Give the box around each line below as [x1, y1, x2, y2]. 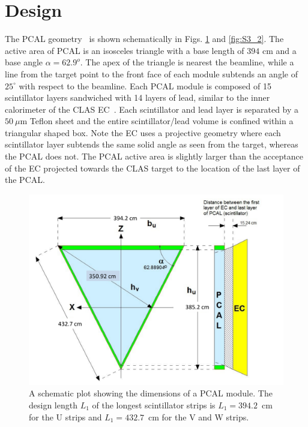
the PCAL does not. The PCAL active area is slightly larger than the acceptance [5, 150, 303, 163]
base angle [5, 56, 43, 68]
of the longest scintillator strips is [92, 399, 216, 411]
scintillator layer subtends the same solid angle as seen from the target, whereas [5, 138, 298, 151]
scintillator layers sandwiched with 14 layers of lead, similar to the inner [5, 91, 270, 104]
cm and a [262, 44, 297, 56]
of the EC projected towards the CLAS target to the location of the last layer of [5, 161, 300, 174]
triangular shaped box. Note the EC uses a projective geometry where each [5, 126, 281, 139]
